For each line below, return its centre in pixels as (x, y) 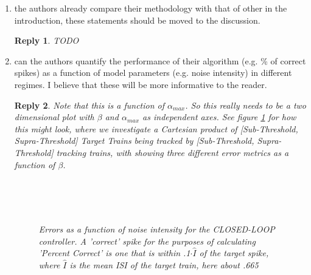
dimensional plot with (54, 117)
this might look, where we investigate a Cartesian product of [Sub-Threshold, (156, 128)
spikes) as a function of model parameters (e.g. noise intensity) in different (153, 73)
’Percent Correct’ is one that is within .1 (114, 253)
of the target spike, (234, 253)
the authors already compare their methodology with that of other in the (151, 8)
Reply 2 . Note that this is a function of (89, 105)
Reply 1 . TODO (47, 40)
